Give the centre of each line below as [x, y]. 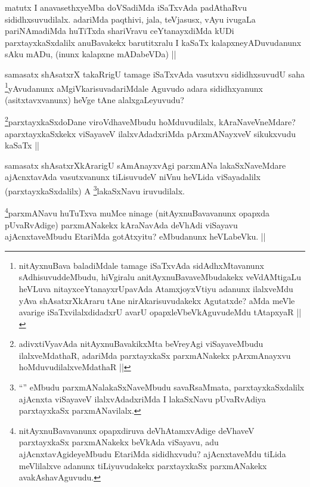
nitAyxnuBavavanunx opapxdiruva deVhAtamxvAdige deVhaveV [137, 430]
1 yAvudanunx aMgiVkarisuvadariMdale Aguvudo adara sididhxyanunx [134, 87]
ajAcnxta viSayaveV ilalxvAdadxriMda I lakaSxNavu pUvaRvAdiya [142, 398]
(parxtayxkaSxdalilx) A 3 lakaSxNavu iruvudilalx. [95, 190]
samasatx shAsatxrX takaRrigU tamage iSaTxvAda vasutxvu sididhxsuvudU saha [155, 74]
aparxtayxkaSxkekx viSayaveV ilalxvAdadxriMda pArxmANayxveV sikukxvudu [150, 133]
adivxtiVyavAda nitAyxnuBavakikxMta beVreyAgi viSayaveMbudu [141, 344]
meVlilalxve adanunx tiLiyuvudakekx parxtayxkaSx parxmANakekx [143, 465]
